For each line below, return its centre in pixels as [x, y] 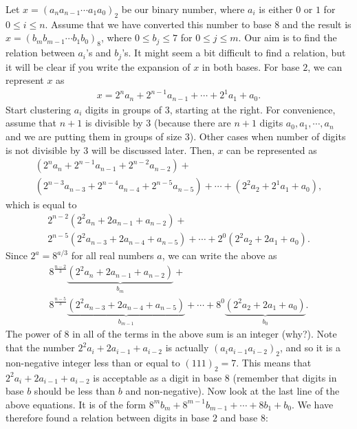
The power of [33, 334]
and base [239, 418]
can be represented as [272, 150]
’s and [99, 53]
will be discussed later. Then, [153, 150]
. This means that [274, 362]
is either [276, 9]
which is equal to [41, 205]
